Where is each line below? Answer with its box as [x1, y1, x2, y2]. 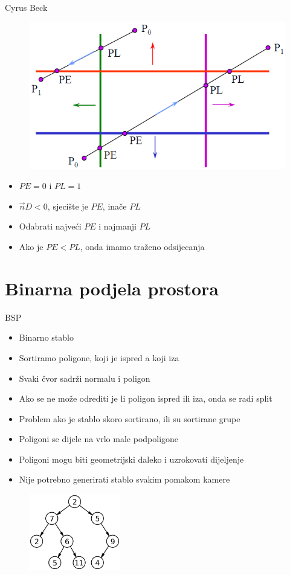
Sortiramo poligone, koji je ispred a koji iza [19, 351, 179, 364]
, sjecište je [47, 199, 88, 212]
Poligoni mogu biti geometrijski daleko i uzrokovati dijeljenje [19, 452, 244, 465]
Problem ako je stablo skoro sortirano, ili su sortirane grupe [19, 412, 240, 425]
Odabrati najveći [19, 220, 82, 233]
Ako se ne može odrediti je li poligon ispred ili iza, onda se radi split [19, 392, 272, 405]
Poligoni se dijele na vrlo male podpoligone [19, 432, 179, 445]
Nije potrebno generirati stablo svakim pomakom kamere [19, 473, 230, 486]
